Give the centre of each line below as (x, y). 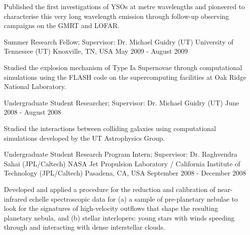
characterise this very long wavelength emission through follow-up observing (117, 16)
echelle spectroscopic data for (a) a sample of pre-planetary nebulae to (133, 198)
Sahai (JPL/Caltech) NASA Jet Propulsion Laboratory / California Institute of (122, 163)
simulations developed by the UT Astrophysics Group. (84, 138)
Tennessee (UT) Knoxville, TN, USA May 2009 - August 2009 (96, 51)
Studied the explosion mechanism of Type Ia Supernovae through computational (123, 67)
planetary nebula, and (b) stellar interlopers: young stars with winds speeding (119, 217)
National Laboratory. (35, 86)
